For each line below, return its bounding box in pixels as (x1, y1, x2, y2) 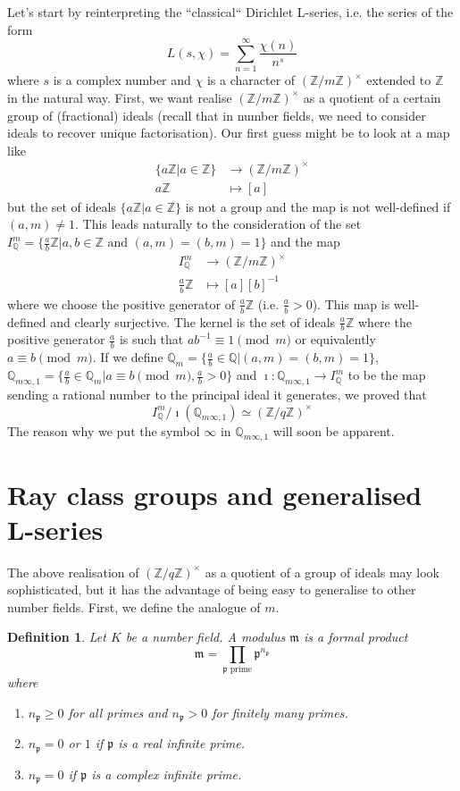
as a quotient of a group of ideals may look (205, 562, 439, 581)
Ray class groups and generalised (7, 475, 422, 512)
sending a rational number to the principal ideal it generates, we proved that (7, 384, 427, 403)
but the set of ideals (7, 197, 116, 215)
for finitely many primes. (212, 703, 348, 721)
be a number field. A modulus (125, 627, 286, 646)
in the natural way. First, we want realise (7, 88, 232, 106)
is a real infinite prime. (118, 734, 245, 753)
